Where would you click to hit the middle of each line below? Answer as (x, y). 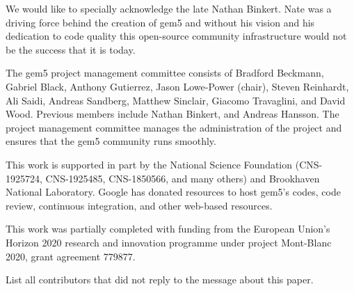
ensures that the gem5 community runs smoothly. (111, 141)
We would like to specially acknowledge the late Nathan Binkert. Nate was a (169, 8)
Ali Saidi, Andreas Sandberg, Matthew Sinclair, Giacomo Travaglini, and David (176, 100)
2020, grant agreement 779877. (71, 256)
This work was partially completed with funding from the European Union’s (168, 229)
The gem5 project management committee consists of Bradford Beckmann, (165, 73)
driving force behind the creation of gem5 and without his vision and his (160, 22)
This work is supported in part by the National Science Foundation (149, 164)
